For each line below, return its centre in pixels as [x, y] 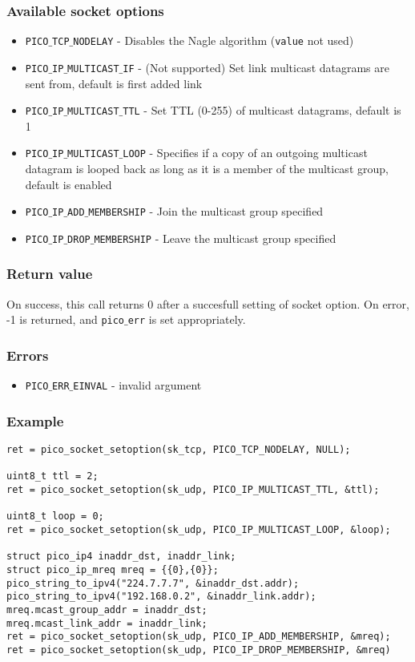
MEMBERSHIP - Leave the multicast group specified [215, 238]
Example [35, 420]
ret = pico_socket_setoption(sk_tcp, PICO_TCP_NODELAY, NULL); [179, 450]
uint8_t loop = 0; [55, 517]
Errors [28, 355]
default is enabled [68, 184]
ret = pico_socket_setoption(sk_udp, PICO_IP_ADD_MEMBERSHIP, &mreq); [199, 637]
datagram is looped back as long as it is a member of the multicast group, [207, 169]
